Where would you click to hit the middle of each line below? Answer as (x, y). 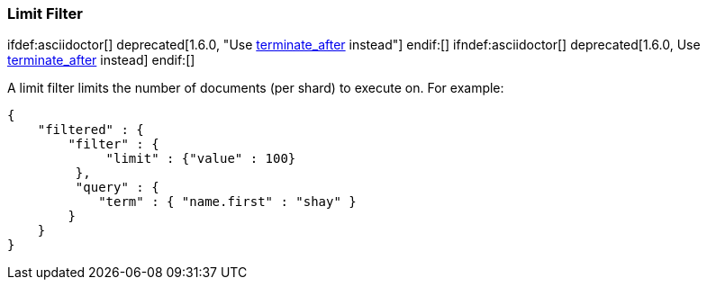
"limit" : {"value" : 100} (201, 159)
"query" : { (117, 188)
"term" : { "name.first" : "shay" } (227, 202)
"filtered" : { (91, 130)
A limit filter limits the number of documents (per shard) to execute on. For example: (256, 88)
